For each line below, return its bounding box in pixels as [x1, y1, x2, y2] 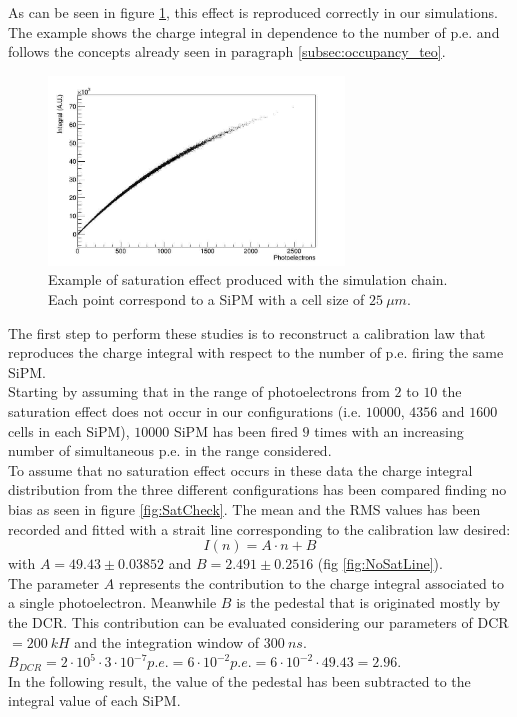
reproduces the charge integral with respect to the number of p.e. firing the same [8, 342, 504, 363]
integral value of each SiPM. [8, 690, 181, 711]
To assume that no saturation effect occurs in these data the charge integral [8, 459, 473, 480]
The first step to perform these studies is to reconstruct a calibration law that [8, 322, 486, 343]
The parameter [8, 572, 100, 593]
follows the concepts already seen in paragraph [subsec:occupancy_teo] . [8, 41, 446, 62]
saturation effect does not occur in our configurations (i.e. [8, 400, 362, 421]
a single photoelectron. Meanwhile [8, 592, 217, 613]
